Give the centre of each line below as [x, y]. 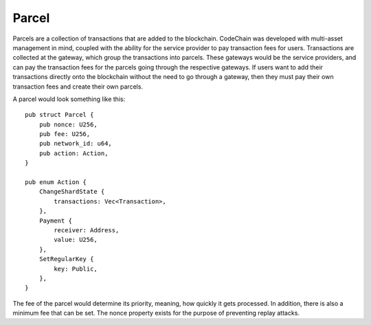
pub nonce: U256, [68, 124]
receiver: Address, [87, 230]
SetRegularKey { [66, 259]
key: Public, [76, 269]
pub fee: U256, [65, 134]
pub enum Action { [56, 182]
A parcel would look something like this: [69, 99]
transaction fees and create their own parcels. [78, 87]
